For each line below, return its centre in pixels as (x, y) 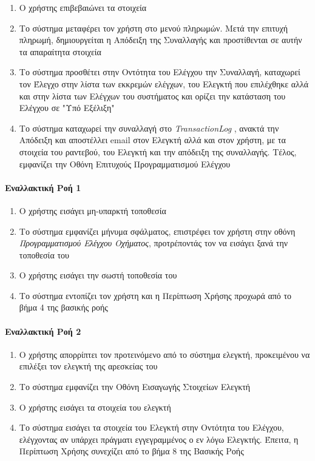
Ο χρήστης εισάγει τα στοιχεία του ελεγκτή (95, 407)
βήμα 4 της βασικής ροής (63, 307)
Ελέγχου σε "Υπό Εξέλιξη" (67, 108)
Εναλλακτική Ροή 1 (43, 187)
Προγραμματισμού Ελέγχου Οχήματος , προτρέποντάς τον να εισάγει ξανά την (154, 243)
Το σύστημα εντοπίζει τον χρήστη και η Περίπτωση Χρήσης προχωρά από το (155, 295)
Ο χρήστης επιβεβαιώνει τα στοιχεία (83, 7)
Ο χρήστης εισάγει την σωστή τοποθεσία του (98, 275)
